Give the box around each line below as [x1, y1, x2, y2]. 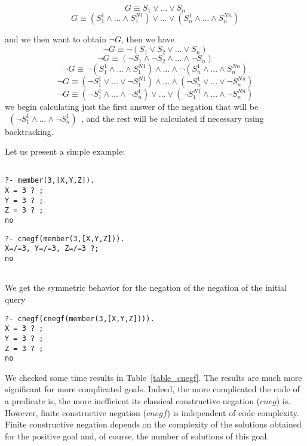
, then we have [121, 33, 174, 45]
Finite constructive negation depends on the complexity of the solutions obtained [5, 418, 302, 430]
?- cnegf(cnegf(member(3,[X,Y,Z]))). [5, 314, 155, 323]
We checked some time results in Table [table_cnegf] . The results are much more [5, 371, 302, 383]
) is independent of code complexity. [167, 406, 299, 419]
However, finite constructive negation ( [5, 406, 146, 419]
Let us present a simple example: [5, 145, 125, 158]
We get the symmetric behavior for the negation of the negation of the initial [5, 281, 287, 294]
